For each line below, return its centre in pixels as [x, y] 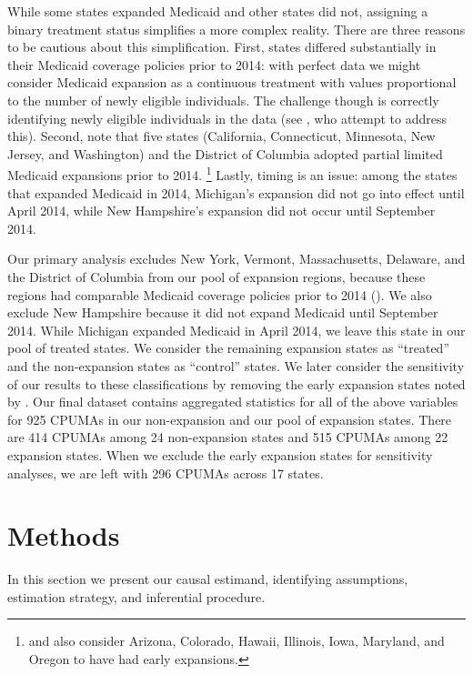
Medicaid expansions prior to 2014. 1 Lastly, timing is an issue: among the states [232, 173]
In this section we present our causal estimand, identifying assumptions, [208, 579]
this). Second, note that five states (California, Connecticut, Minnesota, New [221, 136]
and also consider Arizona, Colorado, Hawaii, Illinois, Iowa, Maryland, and [236, 641]
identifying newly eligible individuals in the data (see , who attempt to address [227, 118]
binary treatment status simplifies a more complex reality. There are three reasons [236, 29]
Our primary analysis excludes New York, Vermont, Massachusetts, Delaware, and [236, 259]
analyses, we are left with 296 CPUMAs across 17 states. [166, 473]
